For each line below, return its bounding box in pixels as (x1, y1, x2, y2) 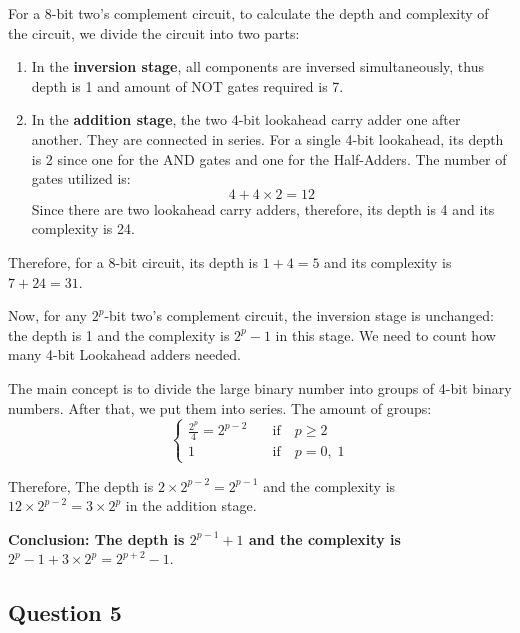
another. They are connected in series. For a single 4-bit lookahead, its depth (31, 128, 504, 149)
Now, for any (8, 305, 87, 326)
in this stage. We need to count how (275, 324, 496, 345)
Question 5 (8, 597, 122, 628)
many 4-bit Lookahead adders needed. (8, 344, 241, 365)
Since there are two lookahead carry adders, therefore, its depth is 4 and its (31, 198, 495, 219)
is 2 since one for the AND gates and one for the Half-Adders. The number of (31, 148, 507, 169)
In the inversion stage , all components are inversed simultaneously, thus (31, 56, 484, 77)
